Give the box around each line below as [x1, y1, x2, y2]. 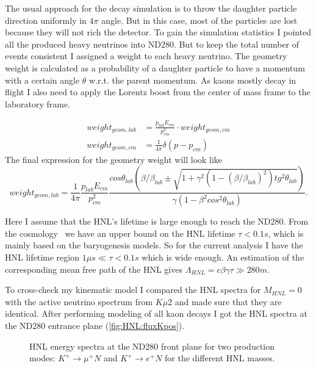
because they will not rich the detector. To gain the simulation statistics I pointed [5, 26, 312, 38]
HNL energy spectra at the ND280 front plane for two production [29, 339, 275, 352]
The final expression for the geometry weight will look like [5, 153, 223, 165]
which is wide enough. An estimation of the [142, 251, 304, 264]
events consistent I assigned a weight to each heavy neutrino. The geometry [5, 49, 287, 62]
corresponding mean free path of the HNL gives [5, 262, 182, 275]
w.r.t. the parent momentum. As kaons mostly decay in [89, 73, 296, 86]
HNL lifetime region [5, 251, 79, 264]
